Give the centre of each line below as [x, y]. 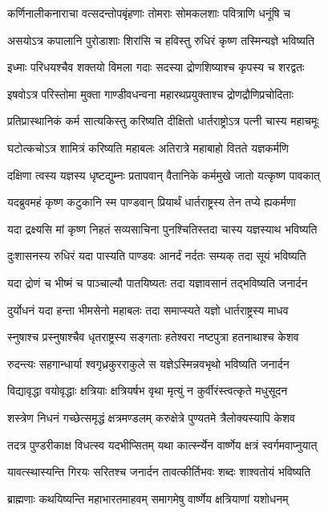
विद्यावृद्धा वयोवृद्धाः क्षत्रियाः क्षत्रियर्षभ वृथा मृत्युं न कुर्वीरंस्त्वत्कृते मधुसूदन [148, 391]
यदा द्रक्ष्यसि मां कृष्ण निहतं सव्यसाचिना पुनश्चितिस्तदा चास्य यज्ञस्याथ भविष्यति [162, 228]
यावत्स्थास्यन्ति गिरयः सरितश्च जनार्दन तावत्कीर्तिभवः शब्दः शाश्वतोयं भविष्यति [159, 472]
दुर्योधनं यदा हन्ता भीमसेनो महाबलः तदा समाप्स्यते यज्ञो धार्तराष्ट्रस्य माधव [148, 309]
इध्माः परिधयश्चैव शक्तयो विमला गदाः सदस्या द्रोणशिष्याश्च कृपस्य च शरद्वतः [156, 67]
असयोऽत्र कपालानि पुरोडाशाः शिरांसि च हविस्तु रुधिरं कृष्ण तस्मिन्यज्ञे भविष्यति [161, 40]
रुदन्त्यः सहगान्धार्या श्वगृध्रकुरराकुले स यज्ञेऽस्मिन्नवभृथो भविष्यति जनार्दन [148, 363]
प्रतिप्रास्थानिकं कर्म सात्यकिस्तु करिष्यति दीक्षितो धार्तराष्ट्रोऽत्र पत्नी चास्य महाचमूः [163, 121]
